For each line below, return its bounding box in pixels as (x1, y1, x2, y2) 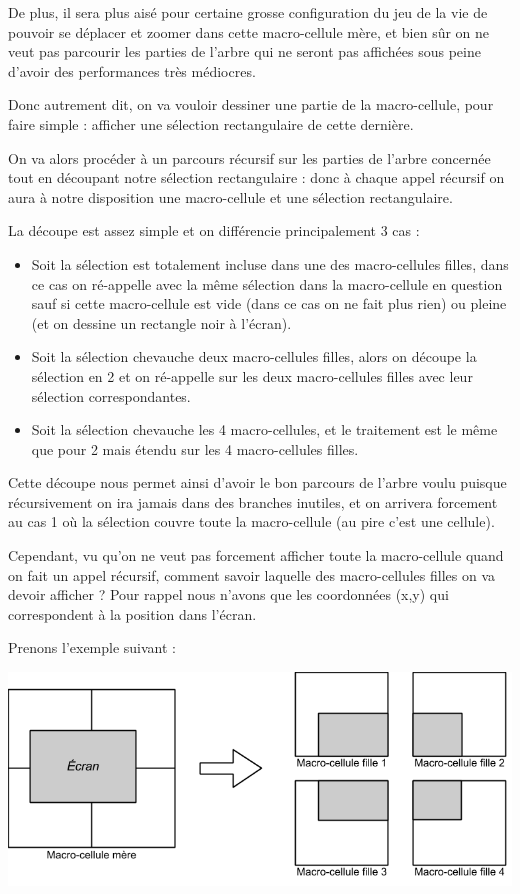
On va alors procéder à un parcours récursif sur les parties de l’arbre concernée (8, 147, 491, 168)
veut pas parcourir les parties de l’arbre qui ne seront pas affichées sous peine (8, 41, 481, 62)
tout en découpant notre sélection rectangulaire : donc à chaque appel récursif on (8, 167, 505, 188)
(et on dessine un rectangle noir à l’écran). (31, 312, 292, 333)
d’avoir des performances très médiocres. (8, 60, 256, 81)
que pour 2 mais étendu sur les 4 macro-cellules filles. (31, 438, 359, 459)
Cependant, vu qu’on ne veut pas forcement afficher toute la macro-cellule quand (8, 545, 504, 566)
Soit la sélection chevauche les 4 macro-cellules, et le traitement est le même (31, 419, 498, 440)
